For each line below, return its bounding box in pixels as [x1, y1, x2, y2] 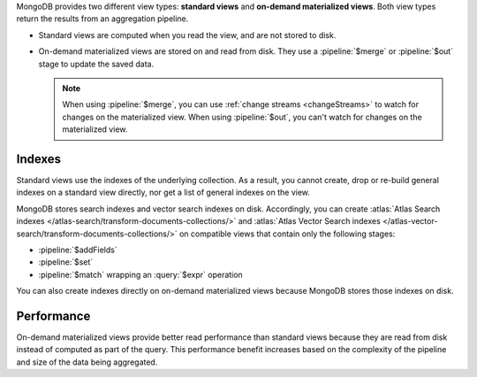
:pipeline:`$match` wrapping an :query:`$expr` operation [38, 269, 243, 280]
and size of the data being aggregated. [16, 357, 158, 367]
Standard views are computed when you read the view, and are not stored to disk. [38, 29, 337, 40]
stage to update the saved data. [38, 58, 155, 69]
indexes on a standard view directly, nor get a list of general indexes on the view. [16, 187, 311, 198]
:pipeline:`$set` [38, 257, 94, 267]
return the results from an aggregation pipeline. [16, 13, 189, 24]
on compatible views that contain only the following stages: [178, 228, 396, 239]
